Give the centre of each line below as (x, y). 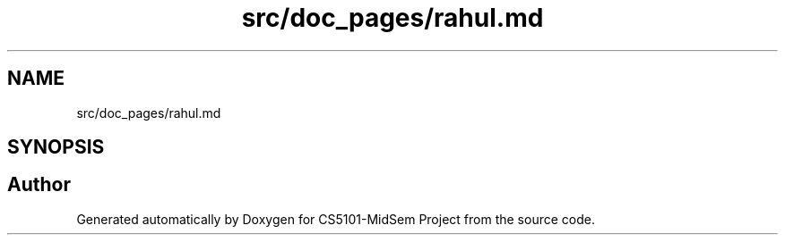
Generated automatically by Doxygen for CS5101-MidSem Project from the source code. (336, 219)
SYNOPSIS (56, 147)
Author (39, 185)
